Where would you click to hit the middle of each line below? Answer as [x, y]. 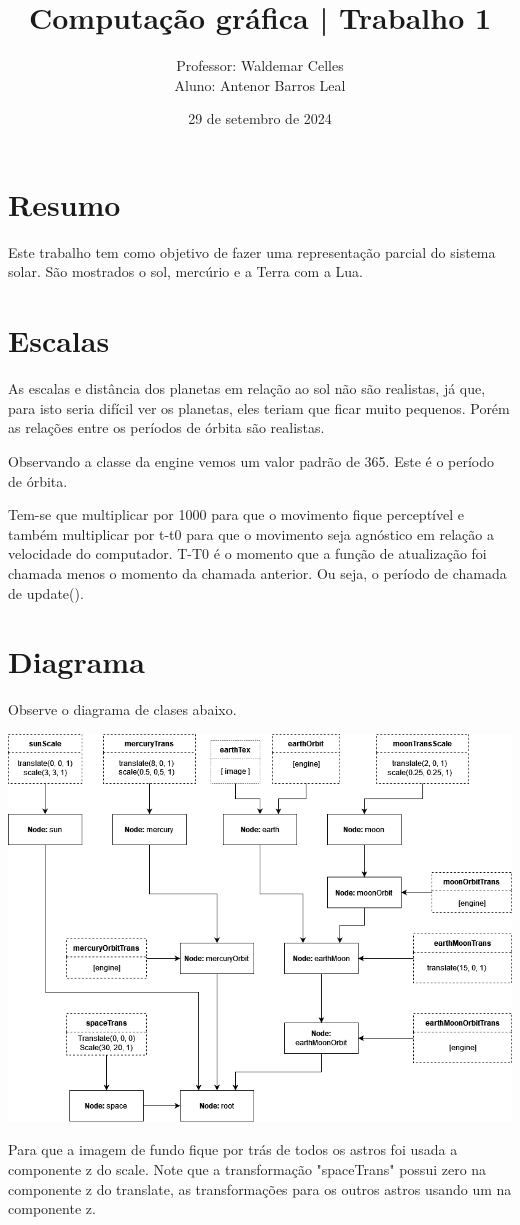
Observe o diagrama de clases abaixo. [122, 709]
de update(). [46, 592]
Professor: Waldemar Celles [260, 65]
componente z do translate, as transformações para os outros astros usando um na [260, 1188]
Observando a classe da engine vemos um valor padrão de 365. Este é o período [251, 460]
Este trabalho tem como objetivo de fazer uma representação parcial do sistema [252, 251]
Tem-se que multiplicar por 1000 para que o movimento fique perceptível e [236, 514]
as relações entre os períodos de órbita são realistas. [166, 427]
